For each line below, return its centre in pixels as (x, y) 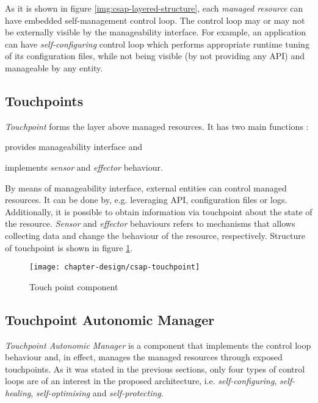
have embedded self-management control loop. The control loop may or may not (155, 20)
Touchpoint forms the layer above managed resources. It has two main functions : (157, 126)
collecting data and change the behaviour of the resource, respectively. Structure (155, 235)
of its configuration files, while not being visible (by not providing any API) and (155, 56)
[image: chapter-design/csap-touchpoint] (115, 267)
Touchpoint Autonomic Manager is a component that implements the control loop (158, 345)
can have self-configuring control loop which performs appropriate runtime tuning (157, 44)
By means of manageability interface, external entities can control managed (146, 187)
